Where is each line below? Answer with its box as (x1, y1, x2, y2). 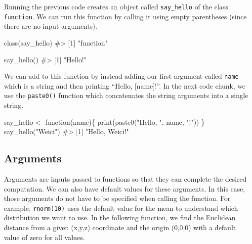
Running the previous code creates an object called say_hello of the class (4, 1, 228, 11)
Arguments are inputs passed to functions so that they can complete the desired (4, 173, 247, 184)
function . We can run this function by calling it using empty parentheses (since (4, 11, 247, 21)
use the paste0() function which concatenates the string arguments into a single (4, 90, 249, 100)
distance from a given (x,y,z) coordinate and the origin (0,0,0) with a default (4, 222, 236, 233)
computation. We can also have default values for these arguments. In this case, (4, 183, 245, 194)
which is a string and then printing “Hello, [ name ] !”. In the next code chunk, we (4, 80, 246, 91)
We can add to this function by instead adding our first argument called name (4, 71, 239, 81)
